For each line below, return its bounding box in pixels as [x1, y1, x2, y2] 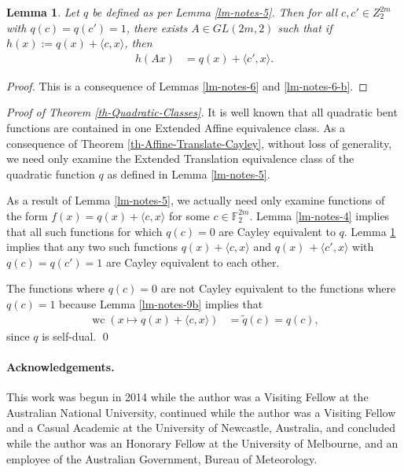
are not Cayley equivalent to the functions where [160, 280, 396, 297]
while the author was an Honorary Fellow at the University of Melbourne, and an [6, 434, 398, 451]
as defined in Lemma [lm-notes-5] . [107, 165, 270, 182]
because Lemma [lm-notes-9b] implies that [59, 295, 263, 312]
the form [6, 207, 48, 223]
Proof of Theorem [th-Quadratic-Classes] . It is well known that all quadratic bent [6, 104, 398, 120]
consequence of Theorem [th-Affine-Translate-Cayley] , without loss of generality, [6, 135, 392, 151]
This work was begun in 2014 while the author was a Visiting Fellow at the [6, 389, 369, 405]
